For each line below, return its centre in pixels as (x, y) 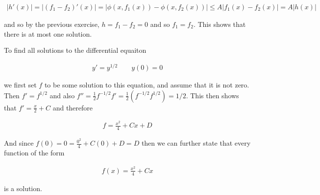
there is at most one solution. (48, 33)
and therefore (73, 107)
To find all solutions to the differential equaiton (75, 50)
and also (62, 95)
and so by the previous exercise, (52, 24)
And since (19, 143)
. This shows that (220, 24)
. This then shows (212, 95)
